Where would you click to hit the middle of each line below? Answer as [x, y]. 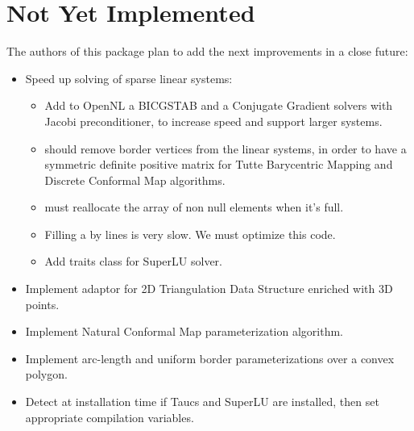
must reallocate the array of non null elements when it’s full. [194, 207]
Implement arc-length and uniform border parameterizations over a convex [210, 358]
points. [42, 304]
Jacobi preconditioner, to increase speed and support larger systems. [213, 121]
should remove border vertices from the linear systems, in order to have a [226, 148]
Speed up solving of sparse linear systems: [129, 78]
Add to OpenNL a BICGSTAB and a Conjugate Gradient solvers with [219, 105]
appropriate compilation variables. [110, 417]
